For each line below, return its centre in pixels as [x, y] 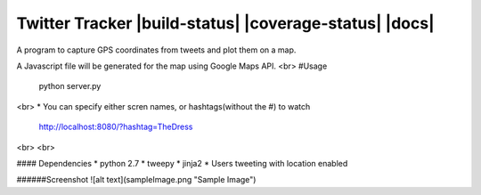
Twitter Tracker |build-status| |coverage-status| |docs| [226, 23]
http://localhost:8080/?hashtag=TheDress [116, 127]
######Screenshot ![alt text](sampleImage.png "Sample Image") [136, 180]
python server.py [70, 86]
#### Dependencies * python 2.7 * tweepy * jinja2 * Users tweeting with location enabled [182, 163]
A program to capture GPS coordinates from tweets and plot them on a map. [156, 50]
